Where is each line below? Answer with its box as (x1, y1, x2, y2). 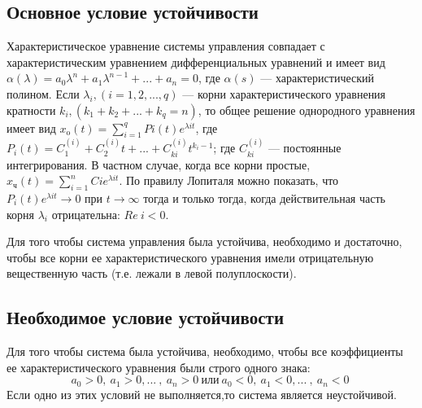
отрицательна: (51, 205, 120, 222)
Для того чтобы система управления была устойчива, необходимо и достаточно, (7, 233, 402, 250)
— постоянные (268, 139, 342, 156)
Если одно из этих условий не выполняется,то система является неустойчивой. (7, 385, 397, 402)
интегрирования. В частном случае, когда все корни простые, (7, 156, 311, 173)
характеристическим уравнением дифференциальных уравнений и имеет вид (7, 53, 385, 70)
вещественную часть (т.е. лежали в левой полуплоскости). (7, 265, 297, 282)
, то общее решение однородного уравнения (198, 101, 415, 118)
